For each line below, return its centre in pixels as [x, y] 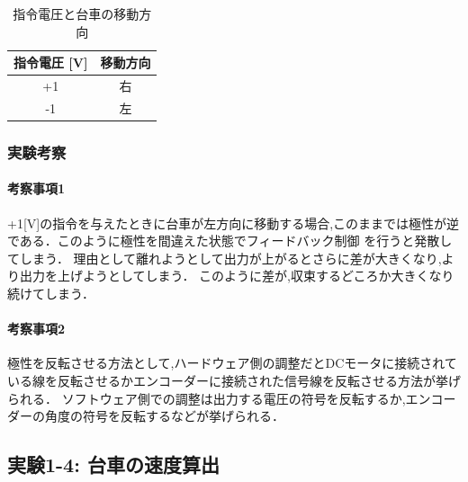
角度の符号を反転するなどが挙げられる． [164, 416]
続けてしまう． [51, 293]
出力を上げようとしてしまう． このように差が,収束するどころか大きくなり [237, 276]
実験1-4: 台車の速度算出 [113, 464]
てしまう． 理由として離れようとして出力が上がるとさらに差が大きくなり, [225, 258]
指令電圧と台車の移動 [76, 13]
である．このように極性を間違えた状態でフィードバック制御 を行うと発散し [230, 241]
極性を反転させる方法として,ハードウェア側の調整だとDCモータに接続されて [232, 363]
